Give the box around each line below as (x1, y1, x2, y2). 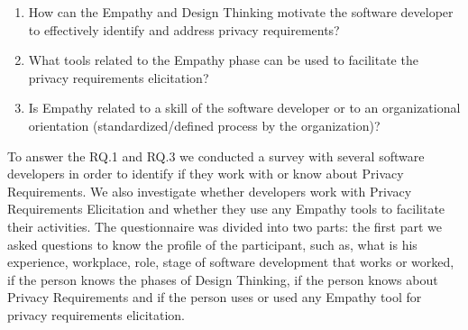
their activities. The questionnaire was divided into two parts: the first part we (7, 216, 443, 235)
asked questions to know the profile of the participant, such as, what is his (7, 234, 418, 253)
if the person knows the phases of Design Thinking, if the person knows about (7, 270, 438, 289)
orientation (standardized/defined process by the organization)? (28, 115, 381, 134)
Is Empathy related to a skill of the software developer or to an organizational (28, 98, 461, 117)
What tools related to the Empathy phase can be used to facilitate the (28, 50, 418, 69)
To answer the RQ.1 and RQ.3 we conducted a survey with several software (7, 146, 425, 165)
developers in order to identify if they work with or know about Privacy (7, 164, 404, 183)
